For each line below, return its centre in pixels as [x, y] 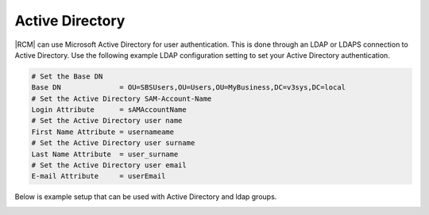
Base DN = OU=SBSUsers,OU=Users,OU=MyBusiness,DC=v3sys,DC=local [188, 88]
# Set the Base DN [67, 76]
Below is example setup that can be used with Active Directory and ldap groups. [146, 197]
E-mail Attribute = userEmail [99, 176]
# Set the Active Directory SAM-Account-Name [122, 98]
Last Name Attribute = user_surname [105, 154]
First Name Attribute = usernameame [103, 132]
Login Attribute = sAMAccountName [109, 110]
